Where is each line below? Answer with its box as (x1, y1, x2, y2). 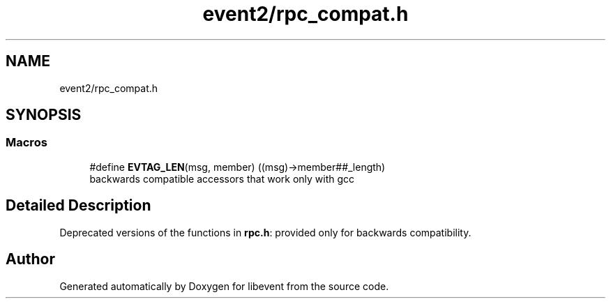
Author (6, 250, 55, 268)
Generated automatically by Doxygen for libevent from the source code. (59, 280, 389, 292)
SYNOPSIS (6, 106, 82, 124)
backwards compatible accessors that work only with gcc (89, 172, 355, 185)
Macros (6, 135, 47, 150)
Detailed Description (6, 197, 151, 215)
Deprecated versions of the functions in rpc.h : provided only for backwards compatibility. (59, 226, 472, 238)
